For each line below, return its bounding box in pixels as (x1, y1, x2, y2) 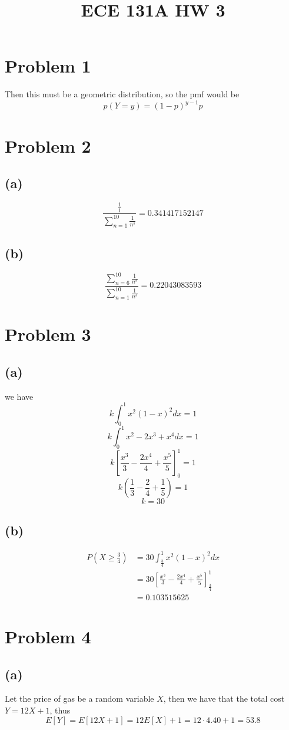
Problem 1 (5, 54, 91, 78)
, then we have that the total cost (163, 692, 285, 705)
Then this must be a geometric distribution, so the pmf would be (5, 88, 240, 100)
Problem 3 (5, 322, 91, 346)
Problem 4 (5, 624, 91, 649)
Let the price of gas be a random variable (5, 692, 154, 705)
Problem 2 (5, 133, 91, 157)
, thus (49, 704, 71, 716)
